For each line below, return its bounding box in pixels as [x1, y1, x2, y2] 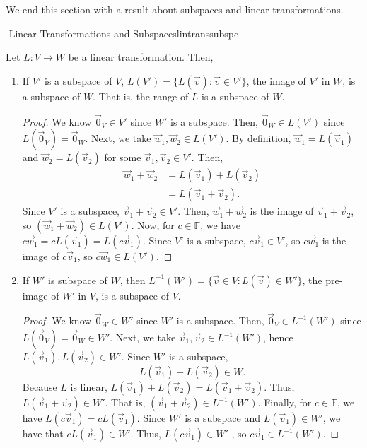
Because [22, 379, 57, 394]
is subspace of [48, 272, 107, 287]
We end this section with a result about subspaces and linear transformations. [6, 2, 344, 17]
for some [104, 150, 141, 165]
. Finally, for [257, 395, 312, 410]
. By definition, [226, 131, 291, 146]
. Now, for [131, 218, 175, 232]
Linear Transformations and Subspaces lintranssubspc [8, 25, 239, 40]
